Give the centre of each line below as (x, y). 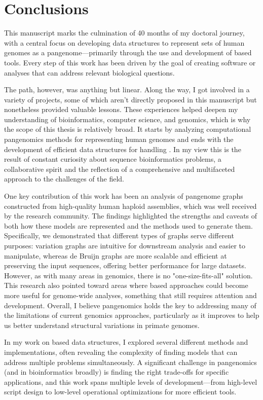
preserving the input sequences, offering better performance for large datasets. (125, 265)
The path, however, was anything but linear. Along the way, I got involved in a (127, 89)
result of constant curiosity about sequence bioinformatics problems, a (113, 159)
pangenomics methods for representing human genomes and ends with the (119, 139)
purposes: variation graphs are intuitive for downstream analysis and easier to (125, 245)
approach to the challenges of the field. (64, 179)
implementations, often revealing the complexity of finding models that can (121, 352)
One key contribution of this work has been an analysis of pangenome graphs (124, 196)
